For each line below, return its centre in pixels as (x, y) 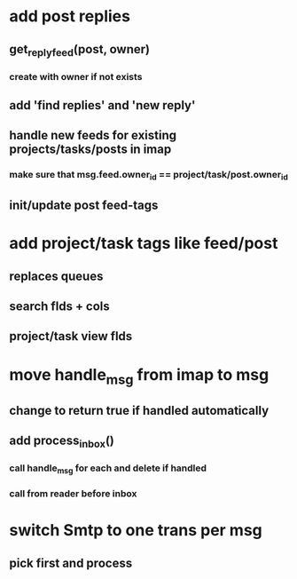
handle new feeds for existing (93, 135)
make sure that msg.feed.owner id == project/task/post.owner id (148, 176)
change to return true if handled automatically (139, 410)
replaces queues (56, 276)
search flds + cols (60, 307)
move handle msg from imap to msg (139, 376)
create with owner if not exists (76, 76)
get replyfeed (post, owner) (80, 50)
